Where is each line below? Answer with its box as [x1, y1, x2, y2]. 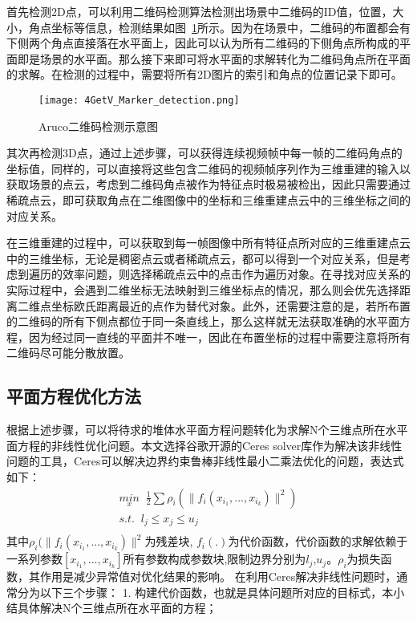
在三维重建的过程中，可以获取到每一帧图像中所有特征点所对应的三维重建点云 [6, 234, 411, 251]
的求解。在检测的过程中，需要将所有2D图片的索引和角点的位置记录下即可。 [6, 66, 403, 83]
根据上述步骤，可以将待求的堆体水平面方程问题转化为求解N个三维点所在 [6, 421, 386, 438]
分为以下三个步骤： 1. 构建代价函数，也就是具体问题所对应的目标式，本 [17, 583, 394, 600]
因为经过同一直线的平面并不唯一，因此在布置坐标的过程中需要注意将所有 [28, 328, 411, 345]
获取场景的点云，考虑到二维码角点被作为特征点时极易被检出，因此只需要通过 [6, 176, 411, 193]
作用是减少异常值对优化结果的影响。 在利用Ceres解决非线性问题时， [39, 568, 397, 585]
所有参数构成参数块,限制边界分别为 [123, 550, 306, 567]
